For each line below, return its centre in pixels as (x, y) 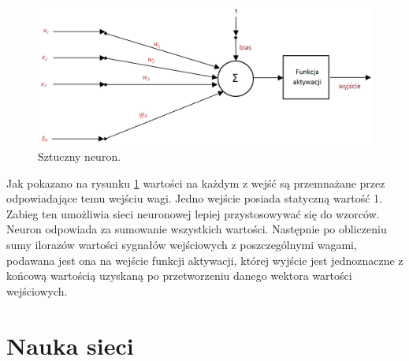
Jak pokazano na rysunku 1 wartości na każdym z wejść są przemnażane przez (196, 182)
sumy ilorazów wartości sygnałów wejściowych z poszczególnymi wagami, (182, 244)
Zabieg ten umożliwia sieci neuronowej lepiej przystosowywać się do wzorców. (193, 213)
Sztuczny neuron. (80, 156)
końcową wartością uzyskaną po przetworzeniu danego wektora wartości (179, 275)
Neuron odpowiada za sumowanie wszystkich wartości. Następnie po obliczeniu (197, 229)
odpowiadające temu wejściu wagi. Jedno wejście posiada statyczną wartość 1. (194, 198)
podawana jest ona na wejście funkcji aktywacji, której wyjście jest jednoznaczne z (205, 260)
